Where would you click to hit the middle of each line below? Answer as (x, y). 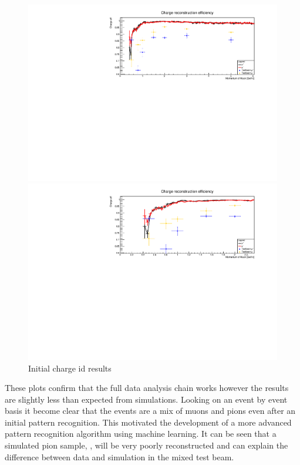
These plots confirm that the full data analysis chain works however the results (147, 388)
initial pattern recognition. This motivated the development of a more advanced (148, 422)
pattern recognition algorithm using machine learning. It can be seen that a (141, 434)
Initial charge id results (70, 368)
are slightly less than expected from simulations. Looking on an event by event (146, 399)
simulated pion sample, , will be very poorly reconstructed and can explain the (146, 445)
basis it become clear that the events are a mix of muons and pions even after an (150, 411)
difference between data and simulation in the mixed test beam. (119, 456)
